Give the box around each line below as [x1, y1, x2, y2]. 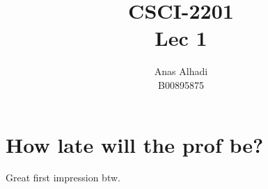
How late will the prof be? [6, 130, 264, 158]
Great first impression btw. [6, 170, 120, 185]
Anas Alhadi [154, 64, 208, 79]
